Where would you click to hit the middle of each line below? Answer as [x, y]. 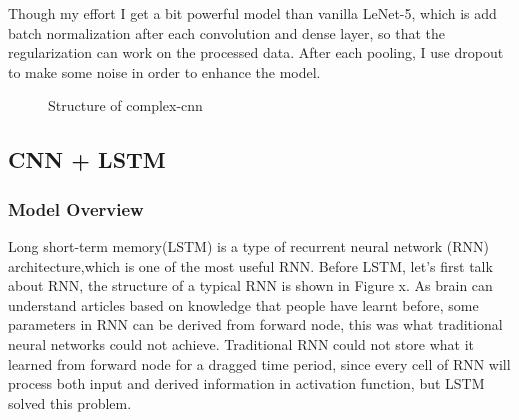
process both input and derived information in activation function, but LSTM [246, 383]
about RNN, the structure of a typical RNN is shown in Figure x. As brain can [250, 285]
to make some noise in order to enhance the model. [164, 71]
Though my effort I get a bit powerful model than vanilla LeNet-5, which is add [252, 13]
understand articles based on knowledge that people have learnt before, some [243, 304]
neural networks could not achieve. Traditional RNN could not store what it [241, 343]
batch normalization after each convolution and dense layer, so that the [226, 32]
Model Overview [76, 208]
